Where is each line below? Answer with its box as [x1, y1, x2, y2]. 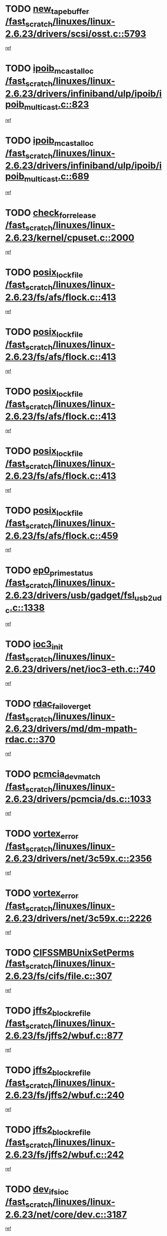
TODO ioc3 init [5, 638, 63, 652]
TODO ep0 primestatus [5, 565, 93, 578]
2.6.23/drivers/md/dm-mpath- [5, 723, 138, 735]
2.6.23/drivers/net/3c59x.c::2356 [5, 853, 152, 865]
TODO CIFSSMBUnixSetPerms [5, 947, 135, 958]
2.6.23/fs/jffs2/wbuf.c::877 [5, 1030, 124, 1041]
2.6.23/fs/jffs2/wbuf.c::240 [5, 1090, 125, 1101]
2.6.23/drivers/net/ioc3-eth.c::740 [5, 663, 156, 675]
